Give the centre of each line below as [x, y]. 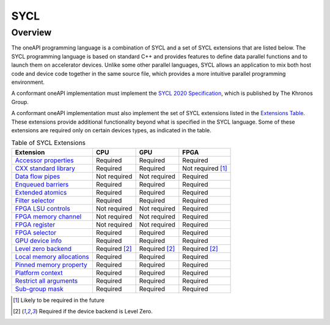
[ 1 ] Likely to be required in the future [59, 300]
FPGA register [35, 225]
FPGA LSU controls [42, 208]
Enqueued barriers [42, 184]
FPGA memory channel [48, 216]
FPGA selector [36, 233]
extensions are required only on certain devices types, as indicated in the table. [112, 130]
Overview [31, 32]
